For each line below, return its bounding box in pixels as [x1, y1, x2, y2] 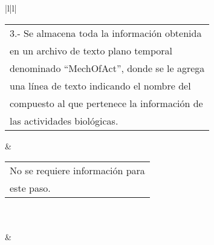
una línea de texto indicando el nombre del [10, 78, 191, 93]
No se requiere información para [10, 163, 145, 178]
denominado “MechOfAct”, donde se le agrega [10, 60, 205, 75]
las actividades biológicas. [10, 113, 118, 128]
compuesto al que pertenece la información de [10, 96, 203, 110]
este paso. [10, 181, 51, 195]
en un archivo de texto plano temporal [10, 43, 172, 57]
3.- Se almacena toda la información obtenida [10, 25, 202, 40]
